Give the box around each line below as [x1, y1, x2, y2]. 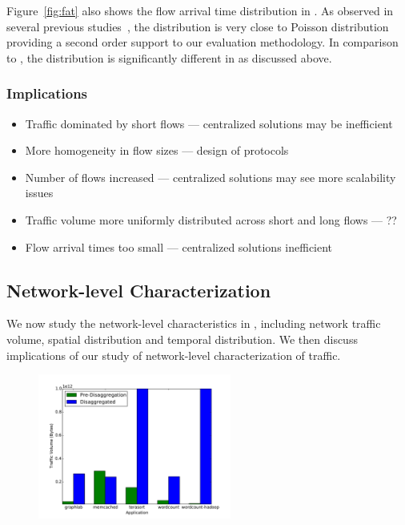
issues [25, 184, 54, 201]
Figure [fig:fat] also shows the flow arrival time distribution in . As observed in [6, 2, 394, 18]
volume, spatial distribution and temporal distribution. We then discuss [6, 330, 358, 347]
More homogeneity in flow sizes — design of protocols [25, 142, 289, 159]
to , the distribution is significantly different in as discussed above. [6, 49, 332, 66]
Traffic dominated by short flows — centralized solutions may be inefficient [25, 115, 393, 131]
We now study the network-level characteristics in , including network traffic [6, 315, 381, 332]
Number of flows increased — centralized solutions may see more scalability [25, 168, 396, 185]
